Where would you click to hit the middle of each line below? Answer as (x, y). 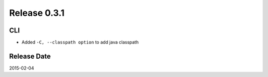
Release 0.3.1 (37, 13)
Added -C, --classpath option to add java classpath (80, 42)
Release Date (30, 56)
